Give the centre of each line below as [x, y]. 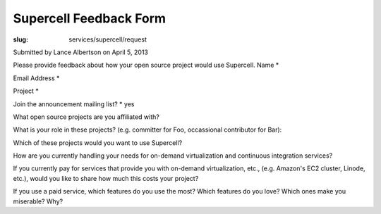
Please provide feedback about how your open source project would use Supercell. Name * [146, 65]
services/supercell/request [108, 39]
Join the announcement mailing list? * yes [74, 104]
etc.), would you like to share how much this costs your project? [106, 178]
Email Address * [36, 78]
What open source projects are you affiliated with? [86, 117]
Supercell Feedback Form [89, 18]
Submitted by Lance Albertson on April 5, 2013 [80, 52]
